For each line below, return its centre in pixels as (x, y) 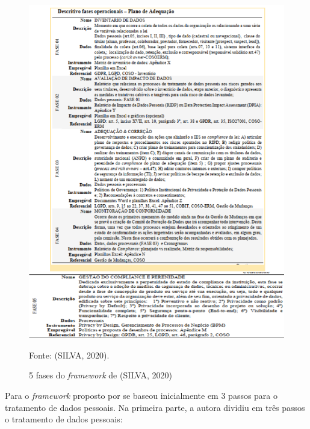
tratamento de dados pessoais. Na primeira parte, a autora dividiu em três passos (155, 407)
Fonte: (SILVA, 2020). (69, 355)
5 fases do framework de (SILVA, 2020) (101, 375)
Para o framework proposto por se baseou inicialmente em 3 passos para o (141, 395)
